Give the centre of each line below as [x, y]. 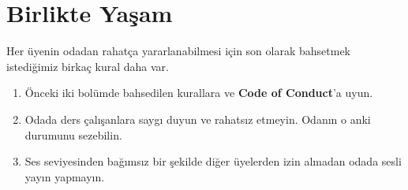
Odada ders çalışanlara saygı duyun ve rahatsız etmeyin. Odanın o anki [198, 119]
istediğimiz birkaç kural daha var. [88, 66]
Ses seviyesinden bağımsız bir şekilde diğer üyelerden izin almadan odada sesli [213, 161]
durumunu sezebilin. [73, 134]
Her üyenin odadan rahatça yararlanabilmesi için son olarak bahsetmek [179, 51]
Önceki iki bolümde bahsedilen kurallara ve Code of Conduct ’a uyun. [199, 93]
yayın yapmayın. [65, 176]
